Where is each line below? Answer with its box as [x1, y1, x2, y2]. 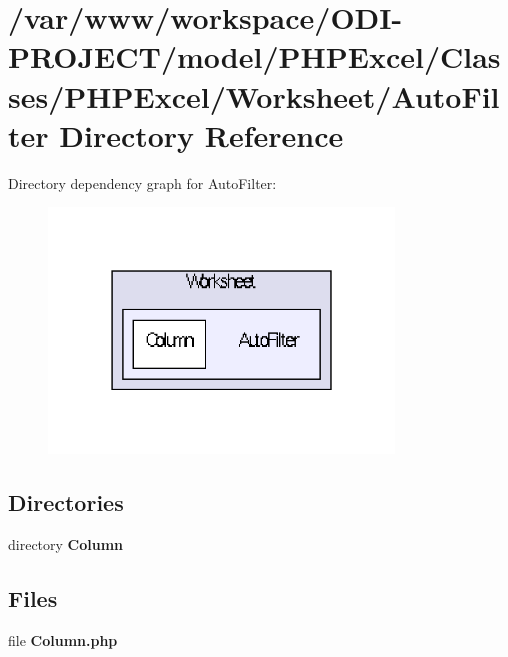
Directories [8, 487, 124, 518]
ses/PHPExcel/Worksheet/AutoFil [8, 75, 500, 116]
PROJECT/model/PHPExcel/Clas [8, 36, 501, 77]
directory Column [8, 533, 124, 554]
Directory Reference [59, 114, 344, 155]
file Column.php [8, 629, 118, 650]
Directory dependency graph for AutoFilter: [8, 172, 277, 193]
